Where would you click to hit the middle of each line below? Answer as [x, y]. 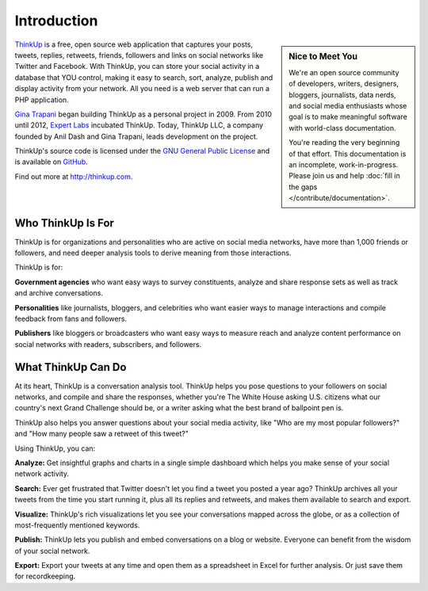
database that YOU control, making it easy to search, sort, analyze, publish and [144, 77]
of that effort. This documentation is [348, 154]
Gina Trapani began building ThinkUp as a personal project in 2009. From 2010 [143, 114]
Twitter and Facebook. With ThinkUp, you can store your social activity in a [137, 67]
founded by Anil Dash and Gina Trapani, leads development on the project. [136, 136]
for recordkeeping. [45, 576]
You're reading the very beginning [344, 143]
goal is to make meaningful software [348, 117]
